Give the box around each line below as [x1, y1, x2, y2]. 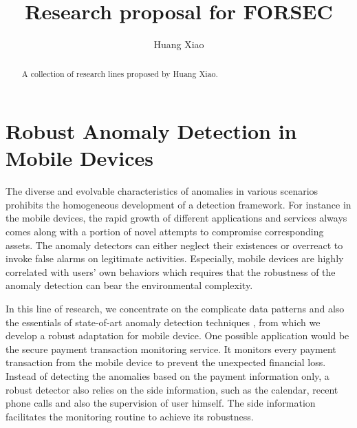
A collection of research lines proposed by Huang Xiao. [21, 67, 218, 79]
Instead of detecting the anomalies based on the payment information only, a [6, 369, 329, 383]
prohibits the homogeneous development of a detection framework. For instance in [6, 197, 351, 211]
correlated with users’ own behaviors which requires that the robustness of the [6, 264, 336, 279]
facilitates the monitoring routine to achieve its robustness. [6, 409, 254, 423]
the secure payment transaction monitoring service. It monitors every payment [6, 341, 336, 356]
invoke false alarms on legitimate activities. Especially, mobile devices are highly [6, 251, 344, 266]
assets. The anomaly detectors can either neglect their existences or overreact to [6, 237, 343, 252]
